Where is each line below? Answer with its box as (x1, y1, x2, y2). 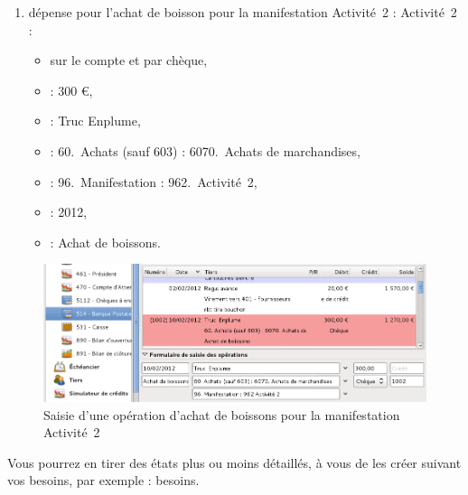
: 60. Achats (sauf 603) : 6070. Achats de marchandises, (50, 141, 360, 160)
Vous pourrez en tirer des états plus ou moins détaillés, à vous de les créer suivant (7, 453, 462, 472)
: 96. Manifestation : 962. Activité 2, (50, 172, 257, 191)
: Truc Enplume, (50, 111, 141, 130)
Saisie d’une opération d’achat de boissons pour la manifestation (43, 405, 400, 424)
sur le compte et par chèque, (50, 51, 208, 70)
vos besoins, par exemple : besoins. (7, 471, 200, 490)
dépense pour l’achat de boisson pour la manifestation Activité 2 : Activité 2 (28, 3, 457, 21)
